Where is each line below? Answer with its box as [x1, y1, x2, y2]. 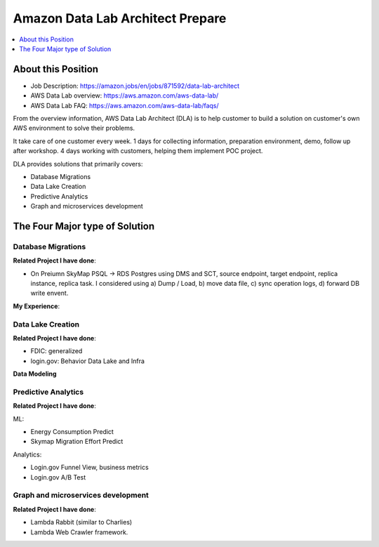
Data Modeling [13, 369, 57, 378]
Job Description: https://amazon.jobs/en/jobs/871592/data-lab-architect [30, 81, 240, 90]
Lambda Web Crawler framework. [30, 527, 128, 536]
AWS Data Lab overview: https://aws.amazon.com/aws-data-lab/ [30, 91, 219, 100]
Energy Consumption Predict [30, 428, 114, 436]
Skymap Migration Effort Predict [30, 437, 124, 446]
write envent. [30, 289, 69, 298]
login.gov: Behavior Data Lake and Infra [30, 357, 145, 365]
